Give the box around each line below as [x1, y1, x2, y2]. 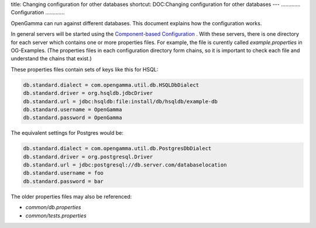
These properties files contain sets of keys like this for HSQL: [11, 66, 159, 73]
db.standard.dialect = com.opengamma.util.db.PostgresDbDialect [23, 145, 212, 152]
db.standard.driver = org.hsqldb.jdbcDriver [23, 90, 153, 97]
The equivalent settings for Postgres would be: [11, 130, 124, 137]
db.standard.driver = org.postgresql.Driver [23, 153, 153, 160]
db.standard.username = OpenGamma [23, 106, 122, 113]
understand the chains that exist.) [11, 55, 92, 62]
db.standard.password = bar [23, 178, 104, 185]
